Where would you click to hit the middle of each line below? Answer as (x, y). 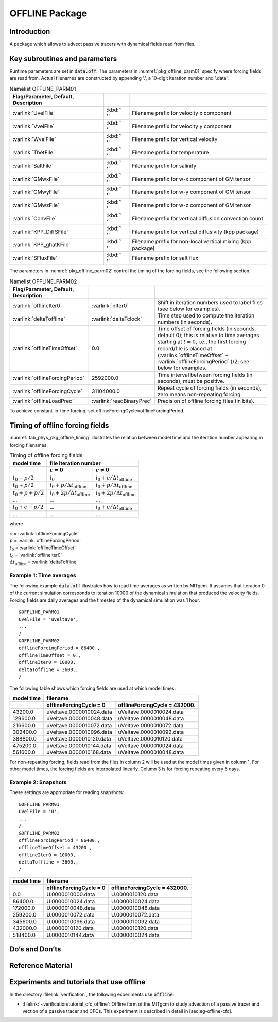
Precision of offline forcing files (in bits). (206, 401)
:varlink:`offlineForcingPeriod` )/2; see (203, 362)
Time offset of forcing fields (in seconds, (207, 328)
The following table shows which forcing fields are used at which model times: (93, 688)
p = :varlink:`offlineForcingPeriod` (45, 541)
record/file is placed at (185, 349)
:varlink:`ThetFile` (34, 153)
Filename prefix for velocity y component (182, 126)
